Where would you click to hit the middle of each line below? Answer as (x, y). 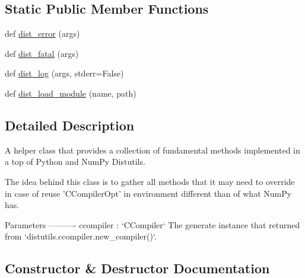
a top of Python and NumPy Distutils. (75, 162)
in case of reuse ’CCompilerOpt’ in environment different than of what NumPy (148, 193)
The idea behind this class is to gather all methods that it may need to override (150, 181)
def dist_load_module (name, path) (71, 93)
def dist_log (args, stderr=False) (64, 73)
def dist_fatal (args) (42, 53)
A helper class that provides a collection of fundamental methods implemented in (152, 150)
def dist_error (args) (42, 33)
